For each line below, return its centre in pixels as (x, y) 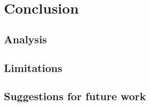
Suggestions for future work (75, 96)
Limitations (33, 67)
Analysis (25, 39)
